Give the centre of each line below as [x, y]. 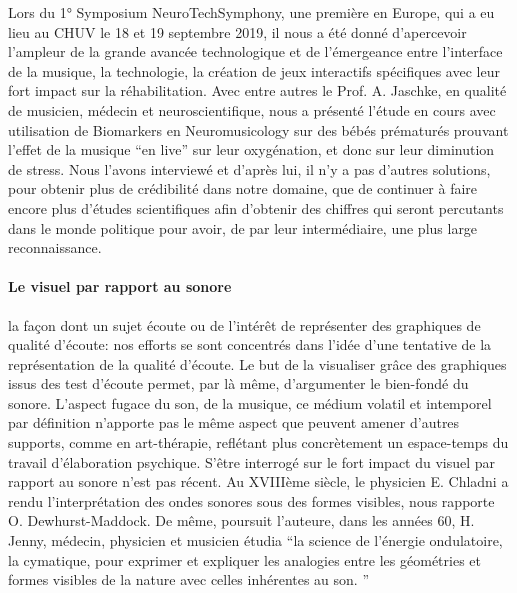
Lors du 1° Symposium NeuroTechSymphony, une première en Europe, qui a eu [251, 12]
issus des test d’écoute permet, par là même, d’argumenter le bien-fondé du [238, 383]
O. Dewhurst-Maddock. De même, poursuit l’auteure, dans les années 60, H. [241, 520]
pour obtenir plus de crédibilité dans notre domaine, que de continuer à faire [243, 188]
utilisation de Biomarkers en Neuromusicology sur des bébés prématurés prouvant [258, 129]
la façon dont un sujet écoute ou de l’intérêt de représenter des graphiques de [244, 324]
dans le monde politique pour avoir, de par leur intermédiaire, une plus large [243, 227]
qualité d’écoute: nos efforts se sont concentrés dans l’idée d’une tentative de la [250, 344]
